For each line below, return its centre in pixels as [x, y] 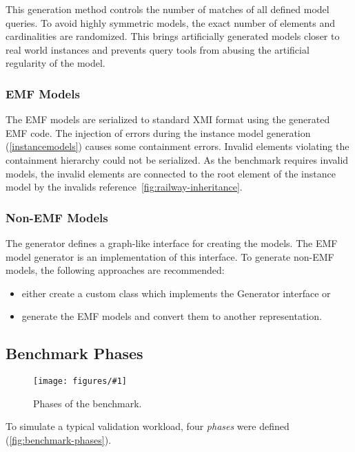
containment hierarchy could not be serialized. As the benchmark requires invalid [177, 159]
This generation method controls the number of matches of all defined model [168, 9]
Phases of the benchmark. [88, 403]
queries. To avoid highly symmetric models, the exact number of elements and [170, 22]
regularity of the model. [55, 63]
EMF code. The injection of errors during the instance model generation [158, 132]
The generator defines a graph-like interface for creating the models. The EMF [172, 243]
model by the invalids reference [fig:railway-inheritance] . [124, 187]
